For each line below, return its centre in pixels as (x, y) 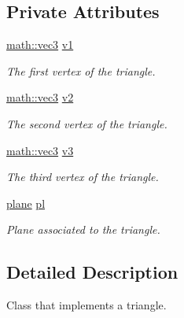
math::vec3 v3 (40, 150)
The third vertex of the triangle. (83, 177)
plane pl (26, 203)
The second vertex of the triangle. (87, 123)
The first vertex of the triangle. (81, 70)
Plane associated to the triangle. (83, 229)
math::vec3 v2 (40, 97)
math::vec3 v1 (40, 44)
